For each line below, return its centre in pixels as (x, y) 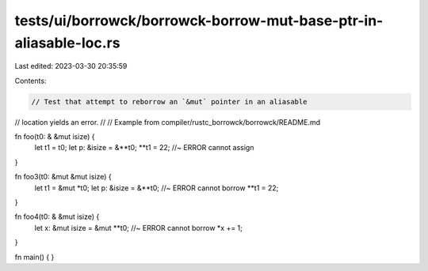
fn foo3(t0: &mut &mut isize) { (63, 177)
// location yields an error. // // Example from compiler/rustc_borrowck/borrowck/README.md (168, 122)
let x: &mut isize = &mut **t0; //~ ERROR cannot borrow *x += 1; (139, 228)
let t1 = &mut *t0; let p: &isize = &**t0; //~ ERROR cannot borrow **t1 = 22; (157, 188)
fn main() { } (34, 257)
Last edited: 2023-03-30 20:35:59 (71, 66)
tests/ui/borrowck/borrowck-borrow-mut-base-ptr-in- (199, 21)
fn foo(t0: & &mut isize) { (55, 137)
